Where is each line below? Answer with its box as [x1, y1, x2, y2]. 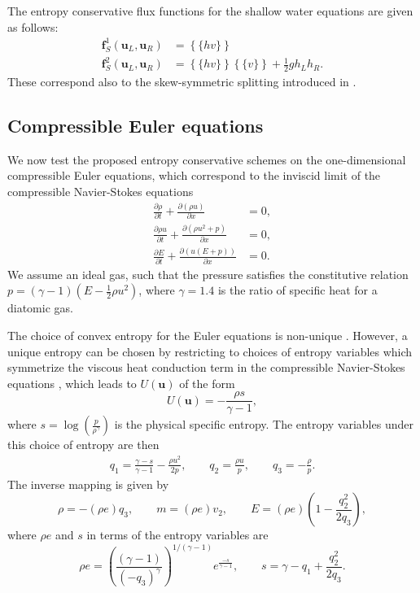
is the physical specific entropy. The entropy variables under [114, 416, 413, 433]
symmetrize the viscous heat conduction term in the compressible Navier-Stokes [7, 359, 405, 376]
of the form [179, 374, 235, 391]
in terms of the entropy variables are [86, 526, 269, 543]
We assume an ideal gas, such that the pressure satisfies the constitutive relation [7, 265, 409, 282]
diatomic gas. [7, 299, 73, 316]
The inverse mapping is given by [7, 475, 169, 492]
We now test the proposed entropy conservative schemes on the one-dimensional [7, 150, 406, 168]
